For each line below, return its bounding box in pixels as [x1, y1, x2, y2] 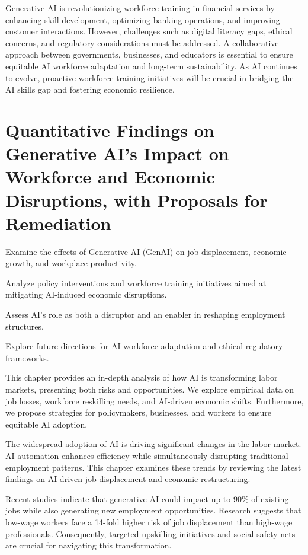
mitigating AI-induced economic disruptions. [5, 288, 167, 301]
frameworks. [5, 351, 49, 363]
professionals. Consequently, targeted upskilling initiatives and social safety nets [5, 527, 296, 540]
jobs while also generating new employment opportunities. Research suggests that [5, 504, 301, 516]
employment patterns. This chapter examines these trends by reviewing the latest [5, 461, 301, 473]
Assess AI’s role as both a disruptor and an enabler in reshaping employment [5, 308, 285, 320]
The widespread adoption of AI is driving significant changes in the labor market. [5, 438, 301, 450]
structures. [5, 320, 44, 332]
